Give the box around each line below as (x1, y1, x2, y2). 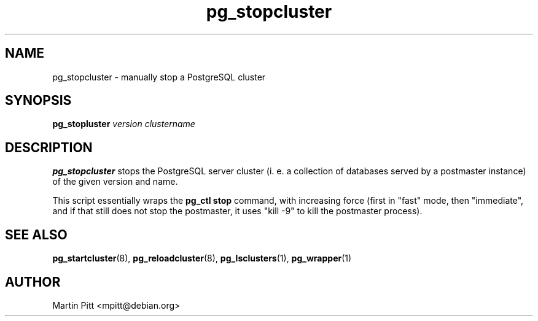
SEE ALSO (5, 226, 68, 242)
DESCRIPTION (5, 139, 93, 155)
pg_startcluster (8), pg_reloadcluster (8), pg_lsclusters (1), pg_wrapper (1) (52, 253, 352, 264)
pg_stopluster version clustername (52, 118, 195, 130)
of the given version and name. (52, 176, 178, 187)
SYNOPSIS (5, 93, 72, 109)
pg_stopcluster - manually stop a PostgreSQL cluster (52, 71, 266, 82)
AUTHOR (5, 274, 61, 290)
